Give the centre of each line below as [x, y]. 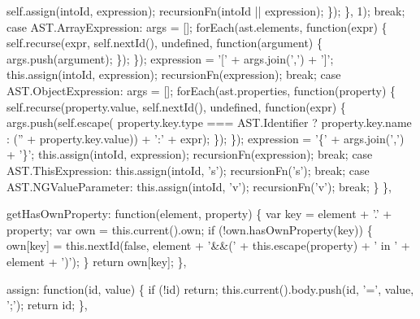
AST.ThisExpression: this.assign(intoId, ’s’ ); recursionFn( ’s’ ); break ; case [188, 170]
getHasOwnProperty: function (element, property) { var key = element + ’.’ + [199, 214]
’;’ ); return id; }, [47, 305]
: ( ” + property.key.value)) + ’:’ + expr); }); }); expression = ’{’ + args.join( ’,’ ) [206, 138]
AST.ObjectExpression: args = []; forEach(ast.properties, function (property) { [201, 90]
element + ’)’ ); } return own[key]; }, [97, 261]
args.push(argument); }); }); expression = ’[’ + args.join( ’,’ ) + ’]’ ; [170, 58]
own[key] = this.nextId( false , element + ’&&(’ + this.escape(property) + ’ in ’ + [208, 245]
